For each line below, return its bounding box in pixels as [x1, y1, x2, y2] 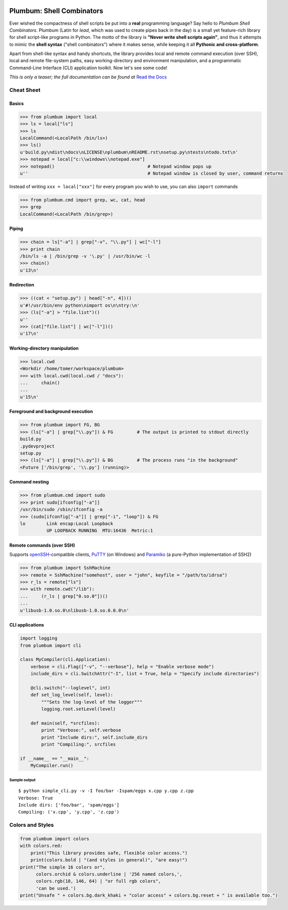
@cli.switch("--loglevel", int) [30, 685, 111, 691]
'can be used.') [36, 885, 76, 891]
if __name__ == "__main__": [20, 755, 89, 761]
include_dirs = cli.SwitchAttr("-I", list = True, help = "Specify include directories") [30, 671, 260, 677]
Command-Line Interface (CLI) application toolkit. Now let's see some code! [9, 65, 167, 71]
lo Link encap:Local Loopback [20, 520, 113, 526]
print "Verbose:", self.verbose [41, 728, 121, 733]
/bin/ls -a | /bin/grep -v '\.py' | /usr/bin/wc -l [20, 253, 151, 259]
